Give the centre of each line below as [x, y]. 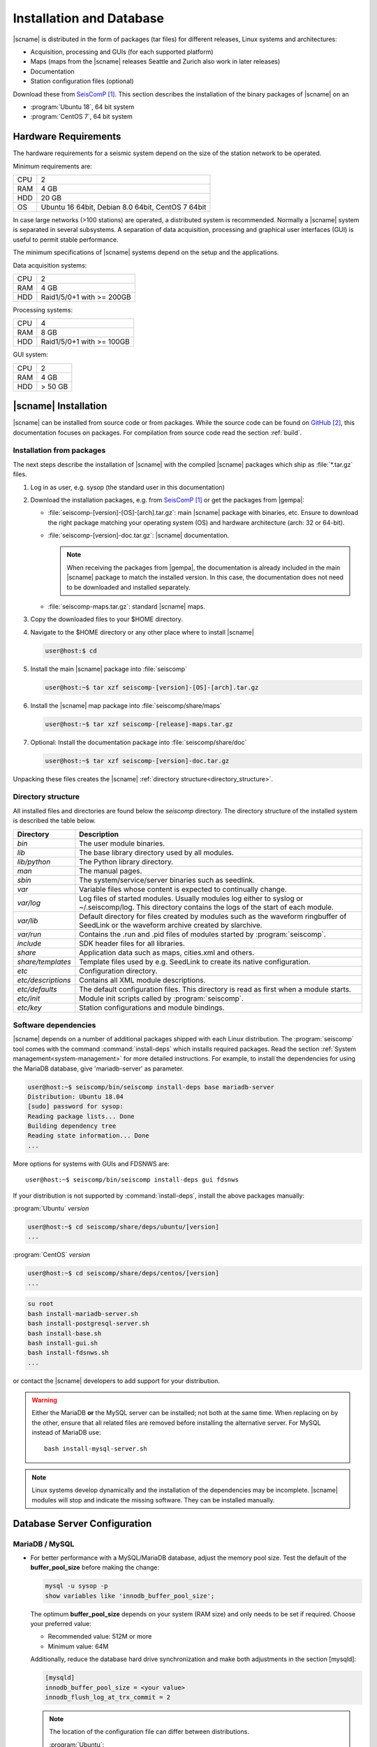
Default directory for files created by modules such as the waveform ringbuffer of [213, 916]
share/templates [44, 962]
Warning [44, 1400]
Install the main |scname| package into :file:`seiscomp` [109, 669]
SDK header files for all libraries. [132, 943]
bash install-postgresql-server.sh [88, 1324]
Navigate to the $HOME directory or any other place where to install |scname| [142, 632]
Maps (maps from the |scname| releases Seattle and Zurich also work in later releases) [155, 61]
